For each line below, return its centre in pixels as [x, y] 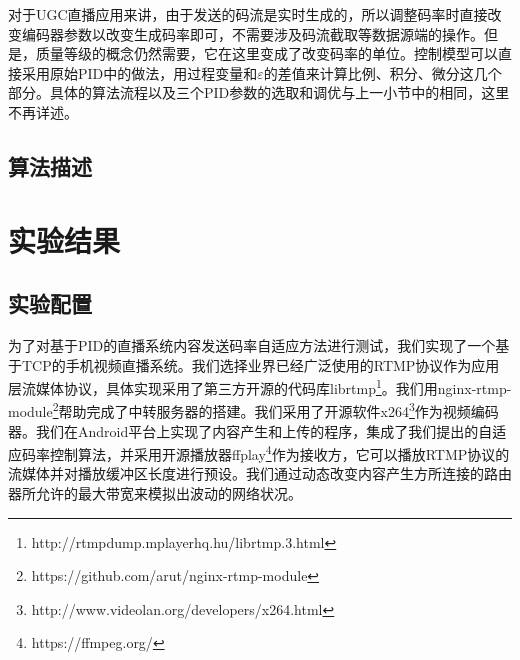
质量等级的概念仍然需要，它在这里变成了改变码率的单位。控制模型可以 [266, 53]
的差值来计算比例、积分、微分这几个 [382, 72]
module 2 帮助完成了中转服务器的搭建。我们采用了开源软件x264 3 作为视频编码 [253, 410]
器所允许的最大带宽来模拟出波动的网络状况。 [155, 493]
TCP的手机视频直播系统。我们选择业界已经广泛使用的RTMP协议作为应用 [260, 364]
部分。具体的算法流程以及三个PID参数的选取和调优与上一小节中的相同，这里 [259, 92]
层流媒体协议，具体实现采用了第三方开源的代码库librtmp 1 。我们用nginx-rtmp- [260, 386]
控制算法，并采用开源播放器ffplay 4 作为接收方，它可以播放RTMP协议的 [279, 452]
